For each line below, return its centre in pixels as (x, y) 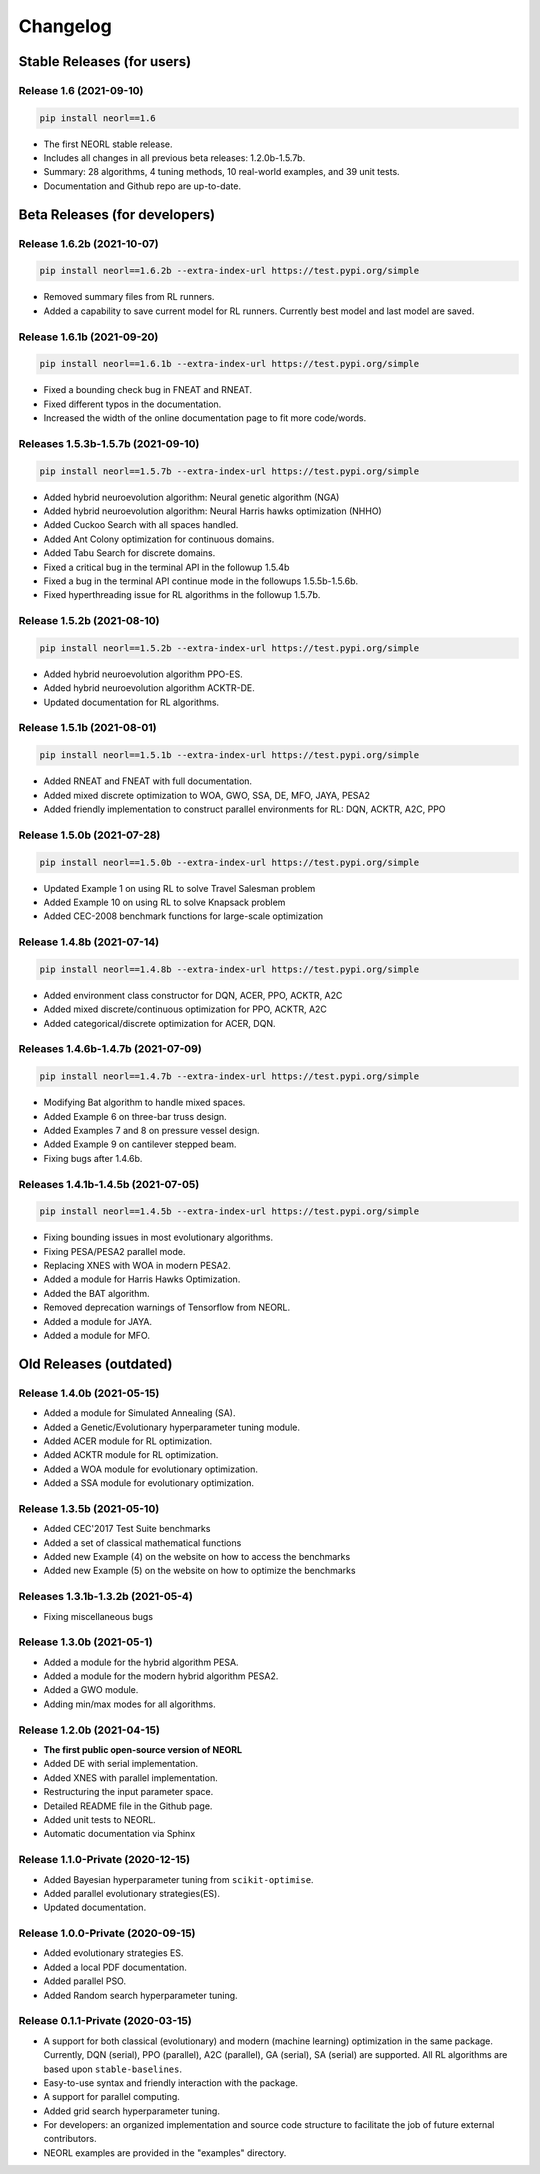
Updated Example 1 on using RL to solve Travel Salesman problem (179, 888)
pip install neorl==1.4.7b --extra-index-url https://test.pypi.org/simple (229, 1076)
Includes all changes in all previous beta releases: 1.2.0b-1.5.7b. (174, 158)
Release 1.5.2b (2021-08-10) (89, 621)
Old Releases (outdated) (95, 1363)
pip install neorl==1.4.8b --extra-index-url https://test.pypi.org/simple (229, 969)
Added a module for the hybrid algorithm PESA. (141, 1662)
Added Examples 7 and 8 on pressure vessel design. (151, 1130)
